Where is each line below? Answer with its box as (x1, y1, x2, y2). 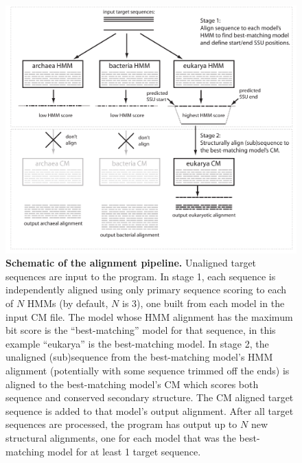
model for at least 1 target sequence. (47, 444, 201, 458)
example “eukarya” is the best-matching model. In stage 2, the (5, 336, 269, 350)
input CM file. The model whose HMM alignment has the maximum (5, 309, 293, 324)
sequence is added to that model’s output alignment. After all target (5, 403, 294, 418)
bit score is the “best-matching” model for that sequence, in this (5, 323, 276, 337)
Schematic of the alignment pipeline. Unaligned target (5, 256, 257, 270)
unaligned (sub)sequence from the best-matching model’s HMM (5, 350, 273, 364)
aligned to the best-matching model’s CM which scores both (5, 376, 259, 391)
